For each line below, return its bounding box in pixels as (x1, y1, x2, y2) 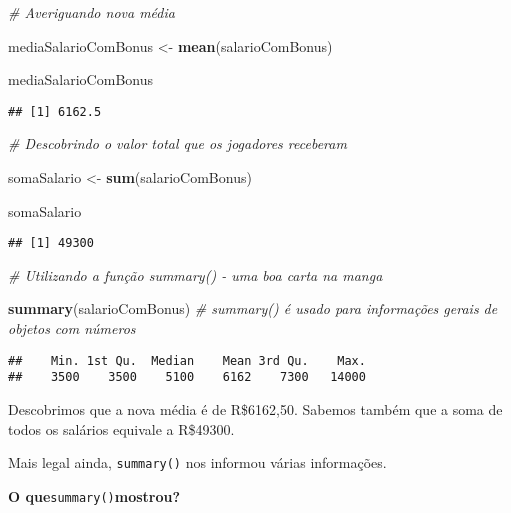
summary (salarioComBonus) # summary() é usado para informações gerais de (8, 298, 498, 319)
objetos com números (8, 318, 136, 339)
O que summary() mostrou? (8, 485, 181, 506)
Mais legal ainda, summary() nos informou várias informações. (8, 452, 387, 473)
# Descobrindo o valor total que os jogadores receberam (8, 133, 347, 154)
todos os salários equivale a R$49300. (8, 418, 235, 439)
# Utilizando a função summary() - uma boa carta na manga (8, 264, 383, 285)
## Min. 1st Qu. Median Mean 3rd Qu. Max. (8, 353, 366, 368)
